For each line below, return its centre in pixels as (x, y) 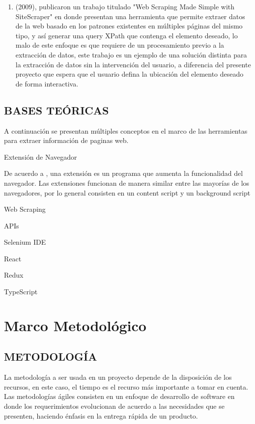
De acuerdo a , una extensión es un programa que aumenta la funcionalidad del (124, 173)
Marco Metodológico (75, 325)
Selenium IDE (25, 242)
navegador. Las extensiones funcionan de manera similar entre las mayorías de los (127, 183)
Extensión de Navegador (41, 156)
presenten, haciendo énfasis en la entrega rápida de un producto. (101, 415)
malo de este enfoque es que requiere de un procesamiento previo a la (120, 45)
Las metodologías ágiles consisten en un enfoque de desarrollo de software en (119, 396)
